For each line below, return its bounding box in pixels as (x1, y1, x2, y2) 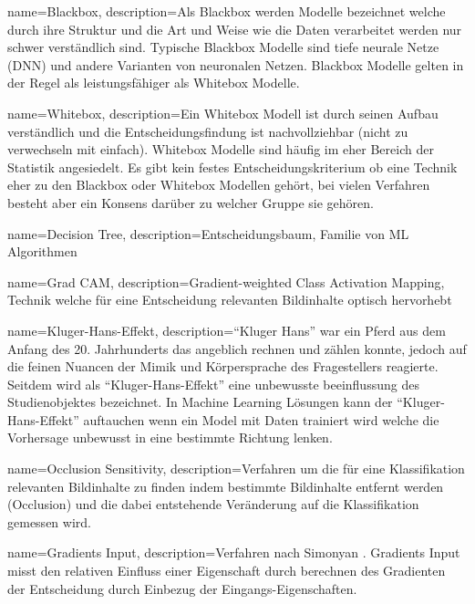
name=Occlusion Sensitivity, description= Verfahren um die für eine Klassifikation (7, 459, 465, 478)
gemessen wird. (7, 512, 91, 531)
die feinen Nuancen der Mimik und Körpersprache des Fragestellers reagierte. (7, 357, 439, 376)
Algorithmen (7, 242, 77, 261)
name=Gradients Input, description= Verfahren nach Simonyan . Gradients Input (7, 543, 460, 562)
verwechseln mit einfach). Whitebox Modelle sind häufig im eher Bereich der (7, 140, 434, 159)
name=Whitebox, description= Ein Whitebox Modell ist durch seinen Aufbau (7, 103, 439, 122)
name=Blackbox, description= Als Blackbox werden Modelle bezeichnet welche (7, 2, 446, 20)
